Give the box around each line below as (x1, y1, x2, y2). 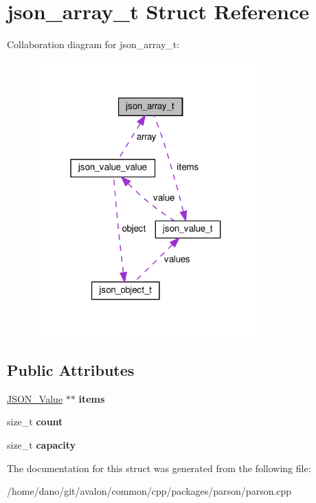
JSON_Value (7, 391, 63, 405)
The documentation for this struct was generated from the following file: (7, 460, 311, 475)
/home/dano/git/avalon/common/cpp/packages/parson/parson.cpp (7, 484, 292, 498)
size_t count (7, 414, 63, 429)
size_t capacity (7, 438, 76, 452)
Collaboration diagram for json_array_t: (7, 37, 180, 52)
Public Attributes (7, 359, 135, 381)
